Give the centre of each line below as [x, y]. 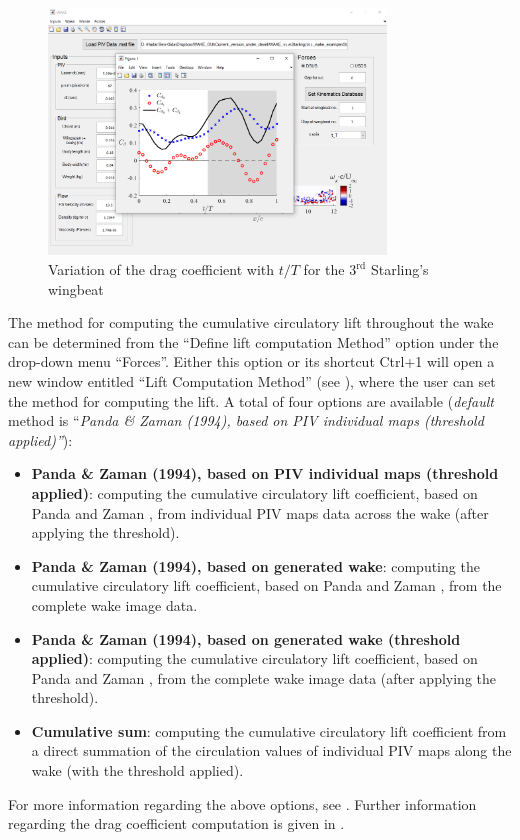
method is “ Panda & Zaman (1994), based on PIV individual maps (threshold [246, 420]
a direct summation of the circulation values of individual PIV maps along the [271, 750]
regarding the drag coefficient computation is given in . [176, 823]
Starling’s [399, 269]
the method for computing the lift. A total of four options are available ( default [251, 400]
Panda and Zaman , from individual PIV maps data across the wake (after [260, 512]
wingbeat [76, 288]
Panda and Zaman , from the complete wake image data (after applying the [264, 677]
